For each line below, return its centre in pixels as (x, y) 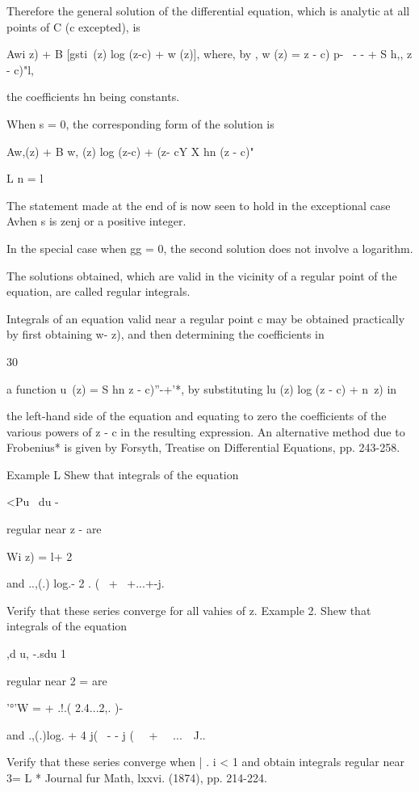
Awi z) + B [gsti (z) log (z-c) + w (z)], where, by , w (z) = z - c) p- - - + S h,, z (209, 54)
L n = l (25, 178)
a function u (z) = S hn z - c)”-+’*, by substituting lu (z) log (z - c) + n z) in (202, 388)
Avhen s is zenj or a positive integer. (96, 221)
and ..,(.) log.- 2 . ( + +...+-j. (86, 583)
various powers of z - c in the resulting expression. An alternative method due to (206, 431)
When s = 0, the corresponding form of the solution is (140, 123)
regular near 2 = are (57, 680)
